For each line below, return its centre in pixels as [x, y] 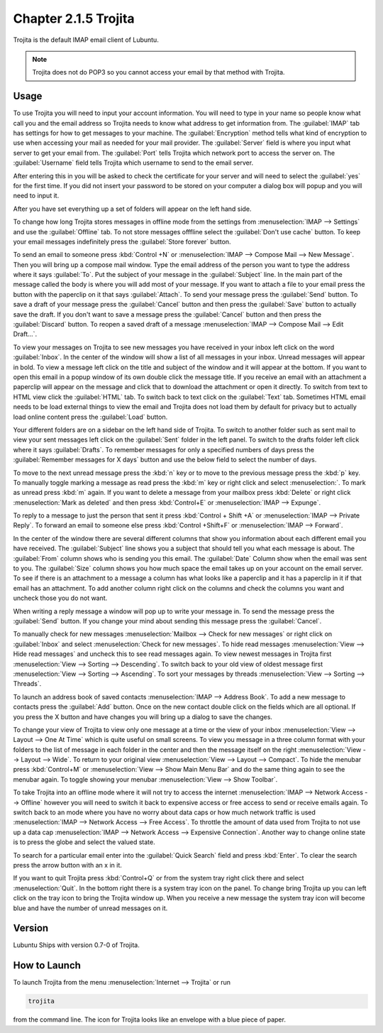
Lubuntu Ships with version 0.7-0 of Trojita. [76, 945]
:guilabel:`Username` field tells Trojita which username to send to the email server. [133, 163]
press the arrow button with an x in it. [67, 865]
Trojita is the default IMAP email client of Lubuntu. [86, 40]
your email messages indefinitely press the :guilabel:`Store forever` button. [122, 241]
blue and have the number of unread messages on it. [90, 908]
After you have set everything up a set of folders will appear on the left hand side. [132, 209]
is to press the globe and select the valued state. [84, 842]
